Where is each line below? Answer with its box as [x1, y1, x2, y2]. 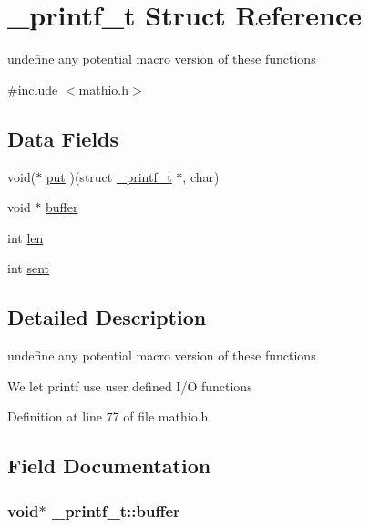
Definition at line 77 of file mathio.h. [7, 407, 212, 426]
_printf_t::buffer [51, 499, 180, 522]
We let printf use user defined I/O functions [7, 376, 252, 395]
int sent [7, 258, 49, 278]
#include [7, 79, 58, 98]
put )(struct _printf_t [46, 167, 172, 186]
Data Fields [7, 124, 119, 152]
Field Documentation [7, 451, 211, 480]
